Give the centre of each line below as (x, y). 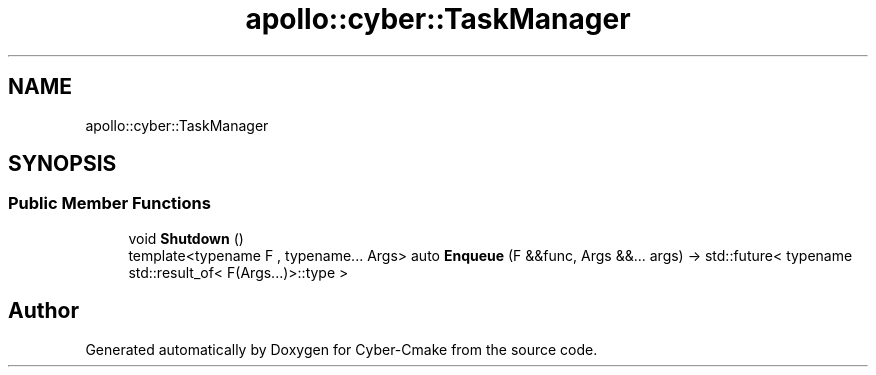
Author (43, 311)
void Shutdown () (186, 238)
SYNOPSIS (62, 164)
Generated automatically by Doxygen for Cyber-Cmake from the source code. (341, 349)
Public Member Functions (109, 203)
